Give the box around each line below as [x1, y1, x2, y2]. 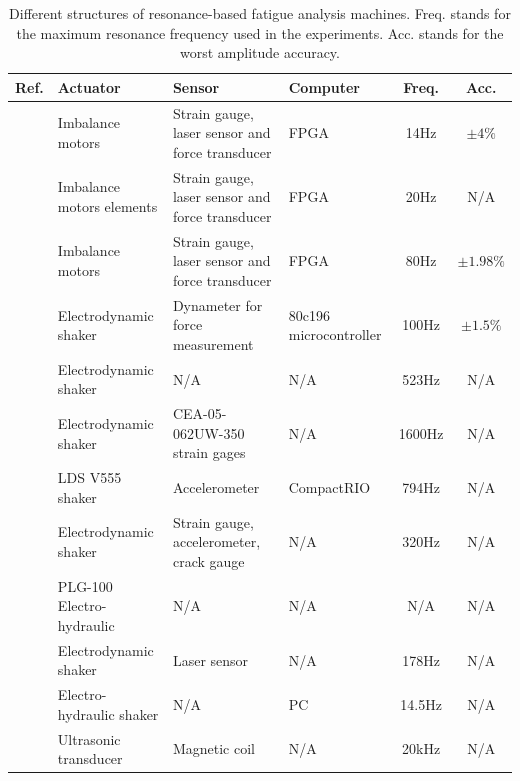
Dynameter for [172, 294, 263, 315]
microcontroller [288, 324, 382, 345]
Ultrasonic [57, 728, 121, 749]
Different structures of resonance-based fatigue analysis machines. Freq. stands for [9, 3, 511, 23]
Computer [288, 76, 360, 97]
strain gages [172, 442, 246, 463]
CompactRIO [288, 477, 371, 498]
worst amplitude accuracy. [180, 42, 340, 63]
